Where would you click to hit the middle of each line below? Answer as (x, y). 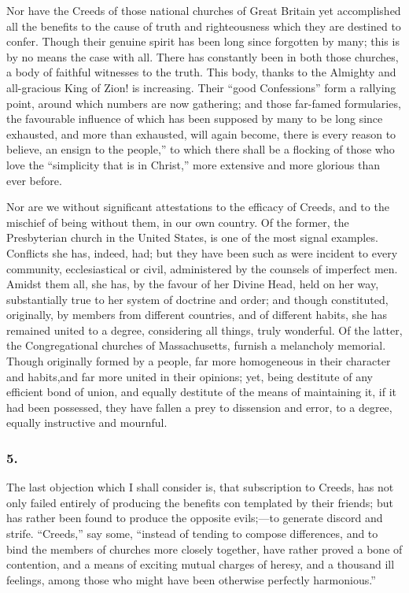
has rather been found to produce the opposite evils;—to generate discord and (195, 518)
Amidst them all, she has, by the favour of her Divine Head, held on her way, (193, 284)
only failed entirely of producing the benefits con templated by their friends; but (200, 502)
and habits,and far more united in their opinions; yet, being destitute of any (190, 376)
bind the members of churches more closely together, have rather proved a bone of (204, 549)
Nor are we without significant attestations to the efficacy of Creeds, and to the (198, 207)
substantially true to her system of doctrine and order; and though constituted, (197, 299)
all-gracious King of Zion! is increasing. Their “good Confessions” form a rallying (201, 87)
